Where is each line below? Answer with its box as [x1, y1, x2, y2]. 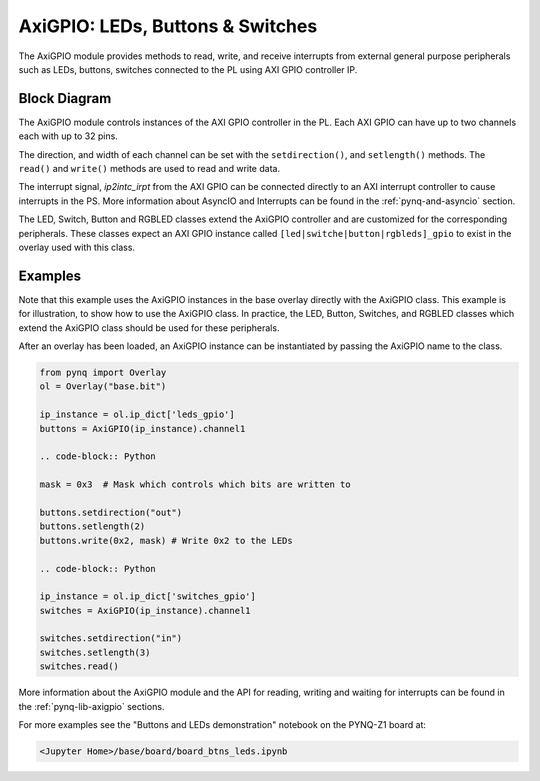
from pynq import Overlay [39, 367, 167, 379]
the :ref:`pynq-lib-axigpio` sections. [18, 700, 165, 712]
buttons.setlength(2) [39, 521, 146, 532]
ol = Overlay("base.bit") [39, 381, 167, 392]
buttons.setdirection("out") [39, 506, 183, 518]
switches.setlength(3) [39, 646, 151, 658]
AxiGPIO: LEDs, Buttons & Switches [18, 15, 318, 37]
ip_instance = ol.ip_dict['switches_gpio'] [39, 591, 257, 602]
